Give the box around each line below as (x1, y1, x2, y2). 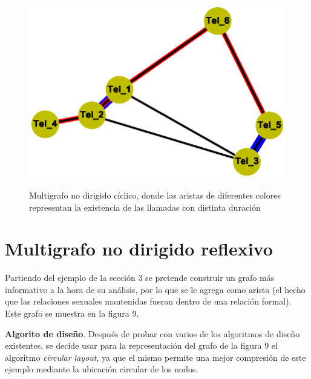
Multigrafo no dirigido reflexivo (5, 236, 273, 261)
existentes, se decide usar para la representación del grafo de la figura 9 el (5, 339, 278, 352)
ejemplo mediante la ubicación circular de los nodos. (5, 363, 198, 375)
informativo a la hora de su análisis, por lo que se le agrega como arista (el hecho (5, 283, 306, 295)
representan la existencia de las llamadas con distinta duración (29, 200, 261, 213)
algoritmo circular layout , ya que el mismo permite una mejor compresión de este (5, 351, 306, 363)
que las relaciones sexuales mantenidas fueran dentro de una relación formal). (5, 295, 292, 308)
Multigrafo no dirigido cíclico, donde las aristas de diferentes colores (29, 188, 281, 201)
